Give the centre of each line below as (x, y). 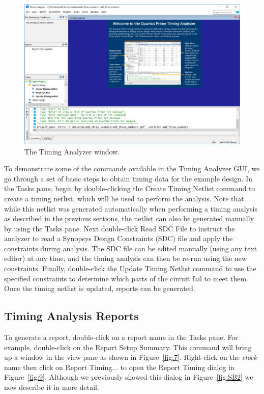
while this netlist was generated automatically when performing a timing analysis (131, 208)
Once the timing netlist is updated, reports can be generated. (100, 288)
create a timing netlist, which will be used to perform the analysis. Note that (124, 198)
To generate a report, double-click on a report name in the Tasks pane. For (121, 337)
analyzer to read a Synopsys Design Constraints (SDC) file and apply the (119, 238)
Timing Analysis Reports (71, 316)
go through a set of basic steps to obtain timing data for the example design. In (128, 178)
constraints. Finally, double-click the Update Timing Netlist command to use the (130, 268)
